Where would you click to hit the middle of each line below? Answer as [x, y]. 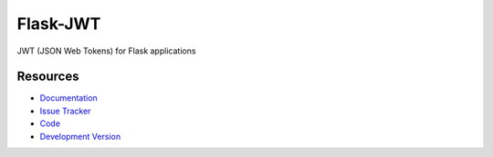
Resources [48, 77]
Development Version [80, 136]
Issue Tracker [65, 111]
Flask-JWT [59, 24]
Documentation [68, 98]
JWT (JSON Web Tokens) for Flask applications [106, 51]
